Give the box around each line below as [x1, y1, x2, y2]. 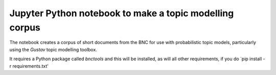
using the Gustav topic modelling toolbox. [9, 46, 97, 53]
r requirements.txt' [9, 63, 49, 69]
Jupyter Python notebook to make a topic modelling [9, 8, 234, 19]
